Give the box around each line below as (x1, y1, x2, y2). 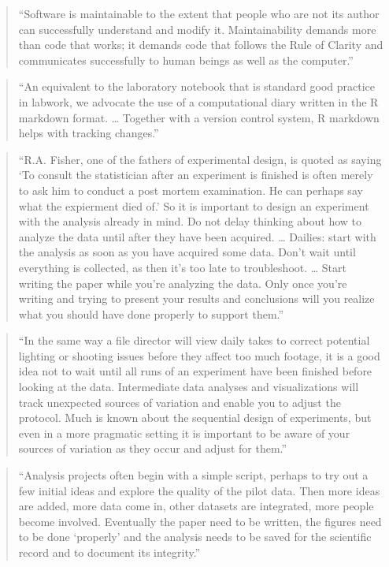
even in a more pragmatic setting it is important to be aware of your (18, 424, 350, 441)
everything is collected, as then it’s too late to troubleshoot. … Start (18, 259, 346, 275)
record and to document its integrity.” (18, 544, 201, 560)
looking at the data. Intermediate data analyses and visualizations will (18, 379, 359, 395)
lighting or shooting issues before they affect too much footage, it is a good (18, 347, 380, 364)
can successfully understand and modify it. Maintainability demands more (18, 21, 376, 37)
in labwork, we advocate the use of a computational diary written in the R (18, 93, 379, 110)
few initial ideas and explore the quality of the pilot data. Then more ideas (18, 482, 380, 498)
